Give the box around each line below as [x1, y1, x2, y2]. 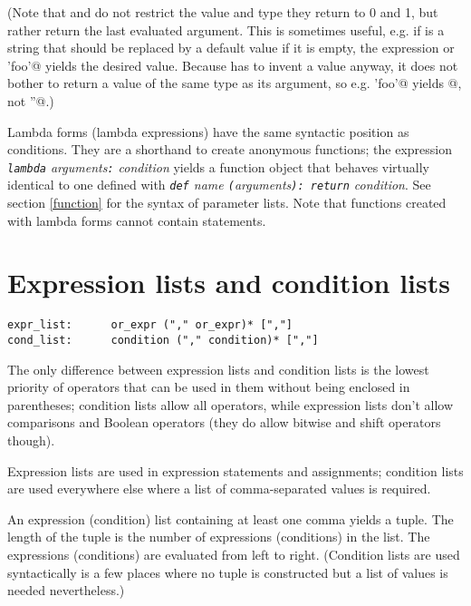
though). [7, 431, 55, 450]
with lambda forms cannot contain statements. [7, 210, 266, 230]
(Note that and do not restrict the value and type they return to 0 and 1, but [7, 3, 438, 21]
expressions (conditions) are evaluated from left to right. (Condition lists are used [7, 545, 460, 564]
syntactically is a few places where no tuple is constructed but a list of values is [7, 562, 448, 582]
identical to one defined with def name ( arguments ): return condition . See [7, 175, 431, 194]
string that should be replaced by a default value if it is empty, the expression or [7, 38, 455, 57]
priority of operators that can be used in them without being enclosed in [7, 377, 410, 396]
